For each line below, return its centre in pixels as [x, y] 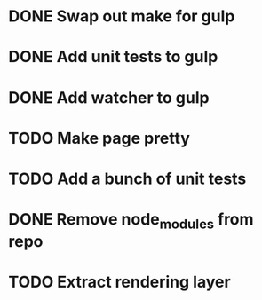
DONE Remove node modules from [131, 221]
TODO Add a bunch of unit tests [127, 178]
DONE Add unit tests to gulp [113, 57]
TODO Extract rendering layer [120, 282]
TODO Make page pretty [99, 138]
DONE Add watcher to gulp [109, 97]
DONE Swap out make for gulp [122, 16]
